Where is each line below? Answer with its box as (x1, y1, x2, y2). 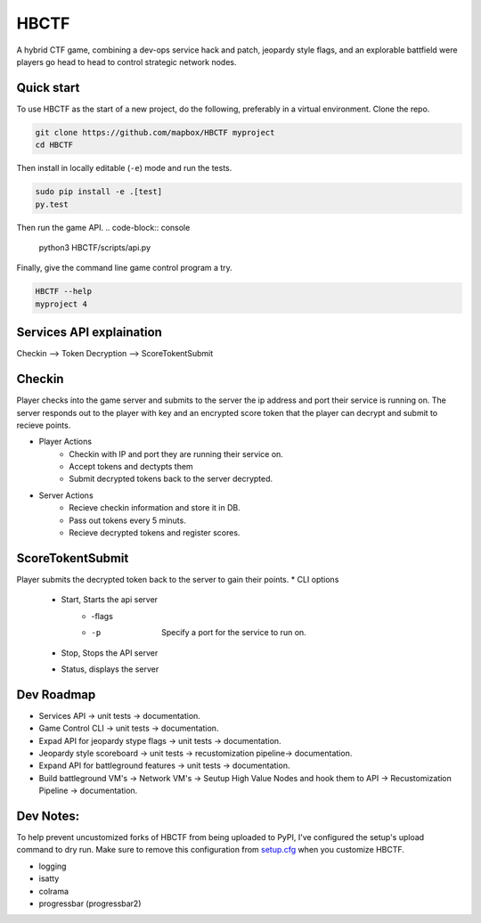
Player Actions (38, 437, 93, 447)
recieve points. (16, 420, 71, 430)
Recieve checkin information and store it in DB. (69, 502, 240, 513)
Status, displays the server (61, 664, 159, 674)
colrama (38, 886, 69, 896)
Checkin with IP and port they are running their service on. (69, 448, 284, 459)
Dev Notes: (16, 808, 80, 823)
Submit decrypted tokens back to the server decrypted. (69, 473, 273, 485)
